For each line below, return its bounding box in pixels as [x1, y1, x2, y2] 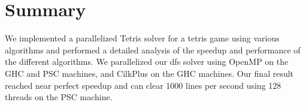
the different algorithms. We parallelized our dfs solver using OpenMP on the [5, 55, 289, 68]
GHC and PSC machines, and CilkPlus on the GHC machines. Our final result [5, 67, 294, 79]
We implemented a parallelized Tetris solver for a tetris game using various [5, 32, 280, 44]
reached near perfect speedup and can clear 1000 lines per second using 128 [5, 79, 281, 91]
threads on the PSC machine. [5, 91, 113, 103]
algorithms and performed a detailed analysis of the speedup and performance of [5, 43, 301, 56]
